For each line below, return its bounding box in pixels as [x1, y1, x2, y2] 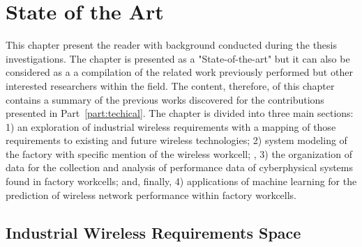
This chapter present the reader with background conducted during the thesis [6, 38, 338, 52]
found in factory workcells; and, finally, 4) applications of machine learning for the [6, 174, 357, 189]
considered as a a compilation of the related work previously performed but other [6, 65, 353, 79]
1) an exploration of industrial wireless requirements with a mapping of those [6, 119, 336, 134]
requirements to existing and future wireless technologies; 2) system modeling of [6, 133, 347, 148]
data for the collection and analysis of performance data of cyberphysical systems [6, 160, 354, 175]
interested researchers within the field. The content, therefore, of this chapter [6, 78, 335, 93]
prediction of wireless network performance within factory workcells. [6, 187, 297, 202]
